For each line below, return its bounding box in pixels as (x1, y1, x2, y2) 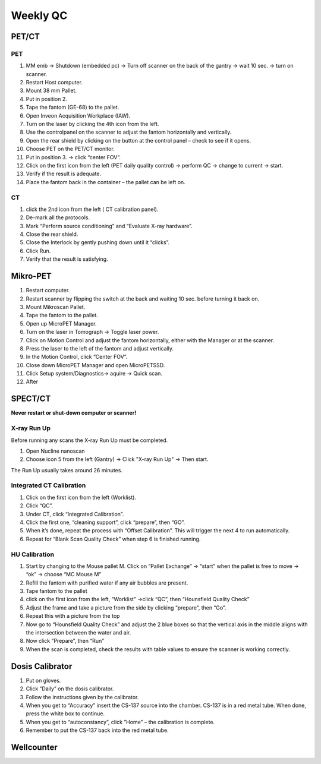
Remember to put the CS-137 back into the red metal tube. (26, 727, 169, 734)
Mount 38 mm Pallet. (26, 87, 77, 94)
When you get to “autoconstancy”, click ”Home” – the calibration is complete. (26, 718, 215, 725)
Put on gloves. (26, 677, 61, 684)
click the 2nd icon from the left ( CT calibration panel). (26, 206, 159, 213)
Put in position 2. (26, 95, 68, 102)
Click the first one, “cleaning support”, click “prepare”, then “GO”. (26, 519, 185, 526)
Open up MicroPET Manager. (26, 320, 97, 327)
